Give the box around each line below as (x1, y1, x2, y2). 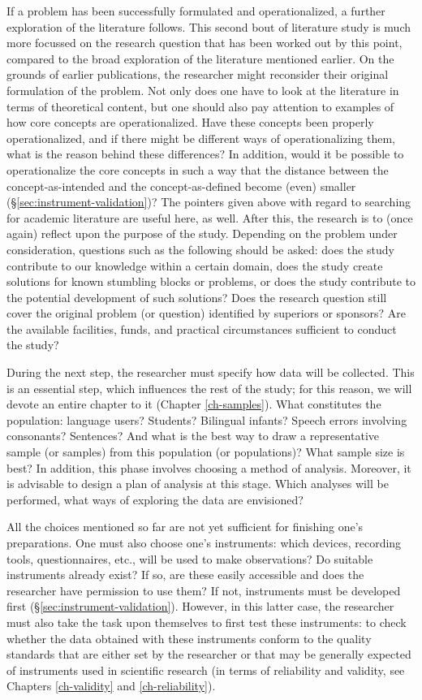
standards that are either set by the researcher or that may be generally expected (6, 646, 411, 663)
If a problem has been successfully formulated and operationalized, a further (6, 2, 385, 19)
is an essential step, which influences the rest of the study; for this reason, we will (6, 379, 412, 396)
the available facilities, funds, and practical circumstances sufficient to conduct (6, 320, 397, 337)
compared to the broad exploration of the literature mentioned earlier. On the (6, 50, 394, 67)
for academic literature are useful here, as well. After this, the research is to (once (6, 209, 413, 226)
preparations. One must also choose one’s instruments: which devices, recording (6, 534, 402, 551)
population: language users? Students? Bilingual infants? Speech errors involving (6, 411, 407, 428)
